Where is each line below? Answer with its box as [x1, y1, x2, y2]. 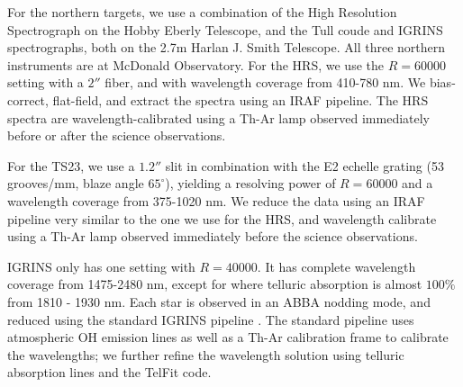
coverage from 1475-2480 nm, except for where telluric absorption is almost [7, 274, 422, 293]
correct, [7, 90, 49, 109]
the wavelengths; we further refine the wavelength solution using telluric [7, 345, 404, 364]
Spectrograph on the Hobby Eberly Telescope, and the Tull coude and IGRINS [7, 20, 443, 39]
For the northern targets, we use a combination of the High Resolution [7, 3, 397, 21]
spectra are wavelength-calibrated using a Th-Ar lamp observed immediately [7, 108, 431, 127]
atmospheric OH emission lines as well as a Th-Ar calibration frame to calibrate [7, 328, 449, 346]
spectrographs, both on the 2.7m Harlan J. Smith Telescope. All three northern [7, 38, 446, 57]
